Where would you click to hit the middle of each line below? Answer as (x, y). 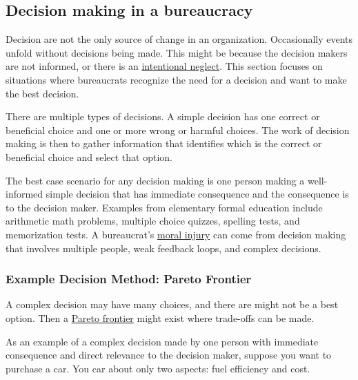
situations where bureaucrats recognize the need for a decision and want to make (176, 79)
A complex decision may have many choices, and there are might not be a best (172, 304)
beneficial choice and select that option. (89, 156)
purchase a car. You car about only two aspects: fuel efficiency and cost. (158, 368)
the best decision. (42, 93)
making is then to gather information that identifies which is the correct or (164, 143)
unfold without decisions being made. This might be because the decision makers (177, 52)
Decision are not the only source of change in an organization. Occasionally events (179, 39)
